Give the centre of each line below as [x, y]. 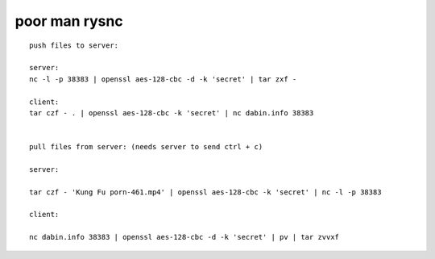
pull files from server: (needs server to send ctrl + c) [146, 147]
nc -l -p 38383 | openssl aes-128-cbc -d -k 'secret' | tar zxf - [163, 79]
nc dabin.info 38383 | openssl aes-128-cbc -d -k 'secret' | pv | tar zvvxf [184, 237]
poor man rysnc [69, 21]
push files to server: [74, 45]
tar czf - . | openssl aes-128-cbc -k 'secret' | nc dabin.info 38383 [172, 113]
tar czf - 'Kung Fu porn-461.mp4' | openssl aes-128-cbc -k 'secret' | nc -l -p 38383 [205, 192]
